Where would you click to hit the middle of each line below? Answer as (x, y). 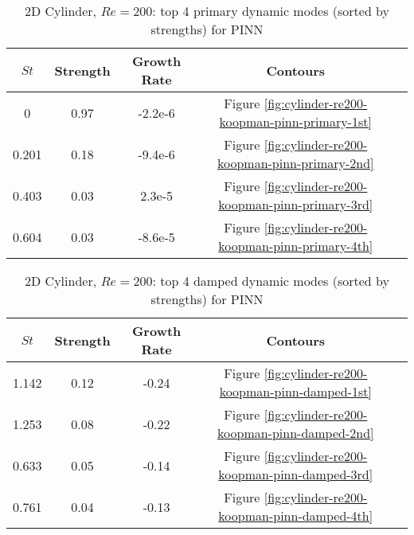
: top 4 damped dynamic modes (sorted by (271, 281)
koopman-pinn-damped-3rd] (296, 474)
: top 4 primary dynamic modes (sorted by (271, 11)
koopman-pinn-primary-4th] (296, 246)
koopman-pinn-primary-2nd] (295, 163)
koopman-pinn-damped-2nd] (296, 433)
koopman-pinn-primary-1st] (295, 121)
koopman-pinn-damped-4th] (296, 515)
